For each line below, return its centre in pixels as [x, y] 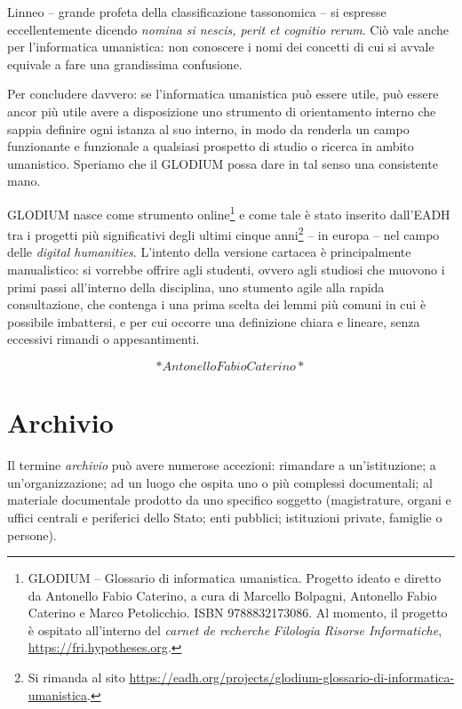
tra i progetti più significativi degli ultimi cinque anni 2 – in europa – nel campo [223, 233]
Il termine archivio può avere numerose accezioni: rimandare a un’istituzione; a [222, 465]
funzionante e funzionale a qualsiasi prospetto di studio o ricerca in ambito [211, 146]
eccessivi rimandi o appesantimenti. [104, 339]
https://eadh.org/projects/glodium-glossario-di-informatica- [292, 677]
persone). [32, 534]
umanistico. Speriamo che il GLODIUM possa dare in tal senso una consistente [223, 163]
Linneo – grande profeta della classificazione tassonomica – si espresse [197, 12]
